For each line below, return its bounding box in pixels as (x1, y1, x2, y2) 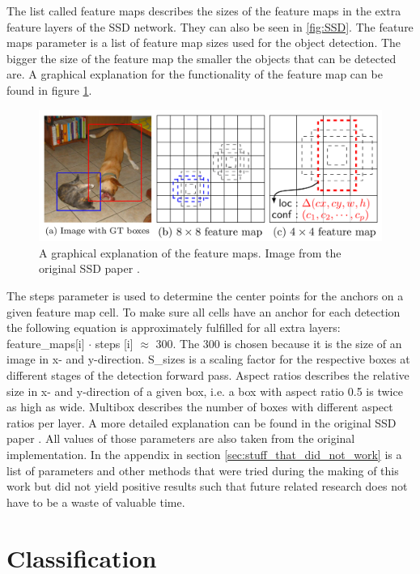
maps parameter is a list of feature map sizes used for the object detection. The (6, 34, 401, 51)
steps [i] (95, 334, 134, 351)
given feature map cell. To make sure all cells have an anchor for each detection (6, 303, 401, 320)
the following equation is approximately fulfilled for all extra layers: (6, 319, 341, 336)
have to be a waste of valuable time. (6, 493, 185, 510)
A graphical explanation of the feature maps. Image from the (39, 244, 342, 261)
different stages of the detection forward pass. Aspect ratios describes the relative (6, 367, 409, 384)
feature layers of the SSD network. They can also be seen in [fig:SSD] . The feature (6, 18, 414, 35)
